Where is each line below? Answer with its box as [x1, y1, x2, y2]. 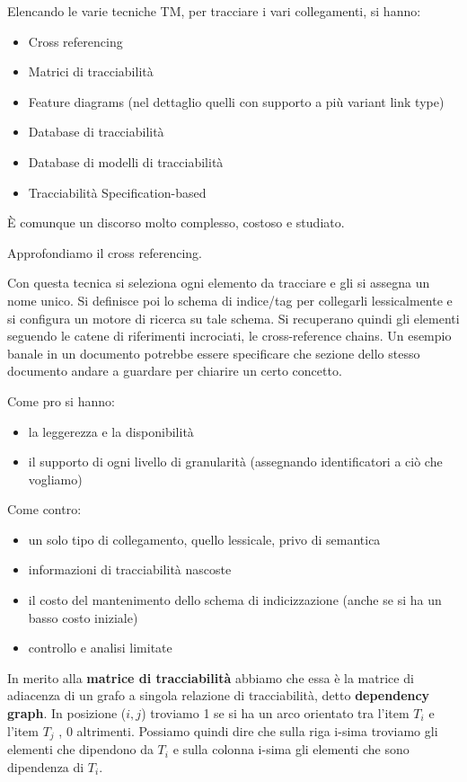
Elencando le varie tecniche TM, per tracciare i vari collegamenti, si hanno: [7, 2, 421, 20]
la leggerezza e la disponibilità [28, 422, 194, 440]
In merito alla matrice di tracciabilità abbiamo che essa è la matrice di [7, 668, 414, 687]
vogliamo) [28, 469, 83, 488]
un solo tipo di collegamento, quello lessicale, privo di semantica [28, 529, 381, 548]
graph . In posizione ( [7, 704, 127, 723]
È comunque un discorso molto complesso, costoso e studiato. [7, 213, 345, 232]
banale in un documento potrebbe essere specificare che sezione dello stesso [7, 343, 420, 362]
